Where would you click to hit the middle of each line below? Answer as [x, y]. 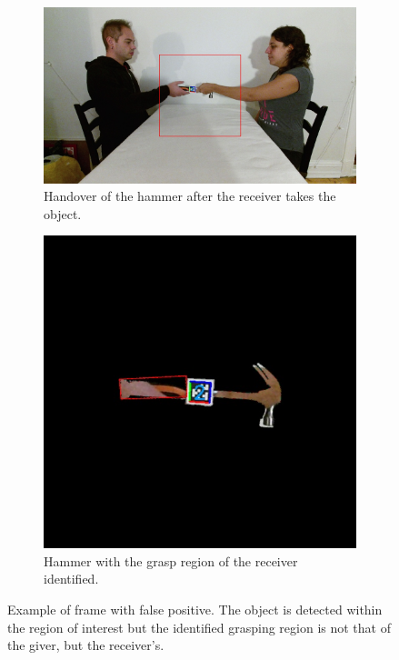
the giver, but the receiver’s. [86, 645]
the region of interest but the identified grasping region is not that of [199, 627]
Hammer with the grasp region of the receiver [171, 560]
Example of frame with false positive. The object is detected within [195, 610]
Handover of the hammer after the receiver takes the [190, 196]
